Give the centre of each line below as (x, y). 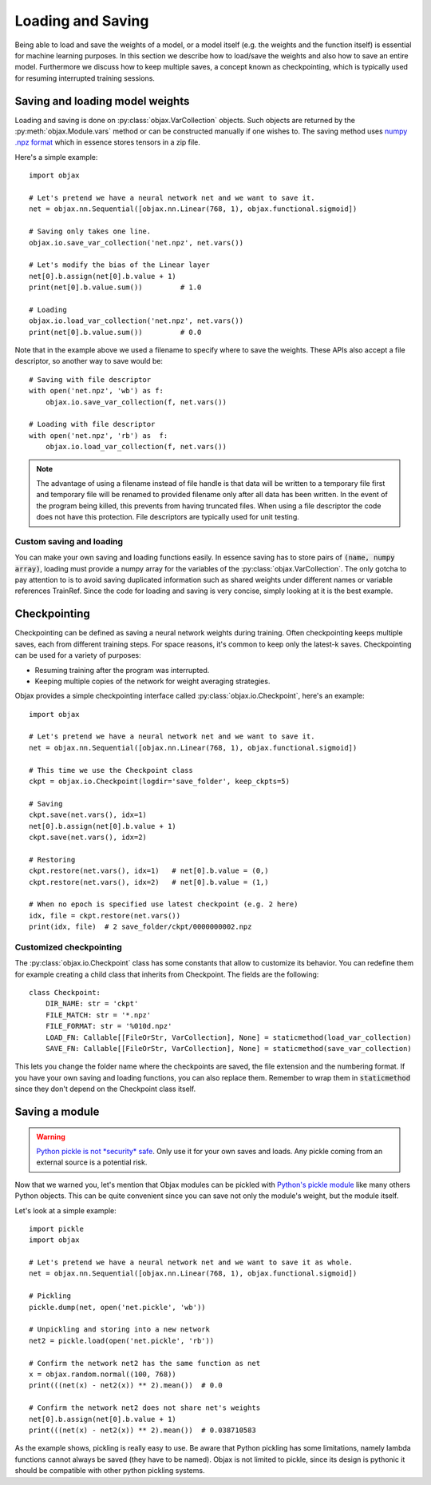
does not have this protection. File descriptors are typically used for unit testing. (168, 517)
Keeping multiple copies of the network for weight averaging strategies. (152, 681)
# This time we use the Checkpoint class (111, 770)
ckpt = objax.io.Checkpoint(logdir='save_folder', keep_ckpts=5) (160, 782)
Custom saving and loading (69, 541)
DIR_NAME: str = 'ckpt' (92, 1004)
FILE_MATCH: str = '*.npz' (98, 1015)
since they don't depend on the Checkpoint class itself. (105, 1089)
